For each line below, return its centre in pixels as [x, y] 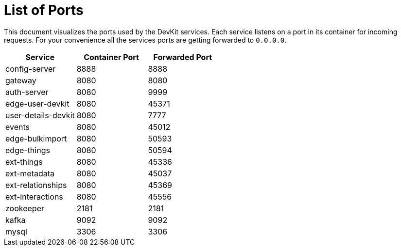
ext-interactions [34, 196]
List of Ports [44, 10]
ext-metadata [30, 173]
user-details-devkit [40, 115]
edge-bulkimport [36, 138]
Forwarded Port [183, 57]
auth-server [27, 92]
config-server [31, 69]
